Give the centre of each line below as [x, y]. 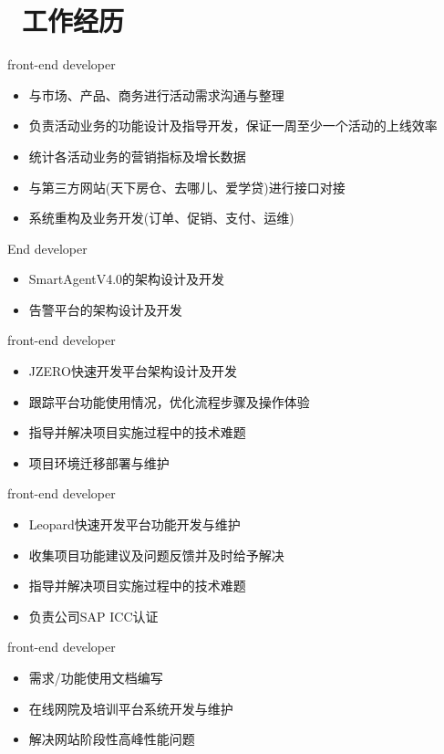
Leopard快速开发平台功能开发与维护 [134, 524]
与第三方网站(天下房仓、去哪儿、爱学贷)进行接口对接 [187, 187]
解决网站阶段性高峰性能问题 [112, 739]
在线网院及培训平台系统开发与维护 [131, 708]
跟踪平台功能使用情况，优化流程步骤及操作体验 [169, 401]
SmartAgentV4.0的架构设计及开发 [127, 279]
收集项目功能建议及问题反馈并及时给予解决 [156, 555]
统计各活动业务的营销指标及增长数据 [137, 156]
